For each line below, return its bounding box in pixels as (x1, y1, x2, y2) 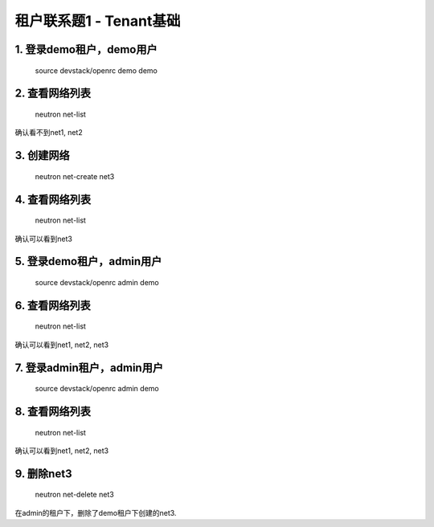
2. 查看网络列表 (14, 87, 92, 100)
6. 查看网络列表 (14, 298, 92, 313)
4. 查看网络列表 (14, 193, 92, 206)
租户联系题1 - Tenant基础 (14, 12, 181, 30)
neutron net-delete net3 (35, 490, 114, 500)
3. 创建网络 (14, 149, 70, 162)
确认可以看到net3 (14, 234, 72, 243)
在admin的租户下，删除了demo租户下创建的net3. (14, 508, 177, 517)
